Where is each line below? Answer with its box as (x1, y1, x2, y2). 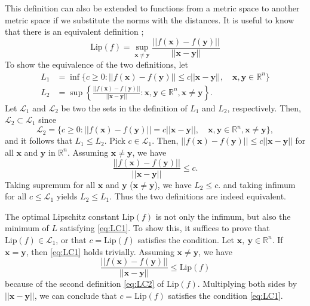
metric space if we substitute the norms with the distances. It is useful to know (5, 13, 294, 26)
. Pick (104, 134, 125, 147)
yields (56, 190, 78, 202)
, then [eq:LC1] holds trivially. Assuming (26, 245, 174, 257)
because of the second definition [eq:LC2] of (5, 277, 164, 290)
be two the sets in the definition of (61, 101, 188, 114)
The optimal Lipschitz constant (5, 210, 119, 222)
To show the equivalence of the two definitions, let (5, 58, 188, 71)
